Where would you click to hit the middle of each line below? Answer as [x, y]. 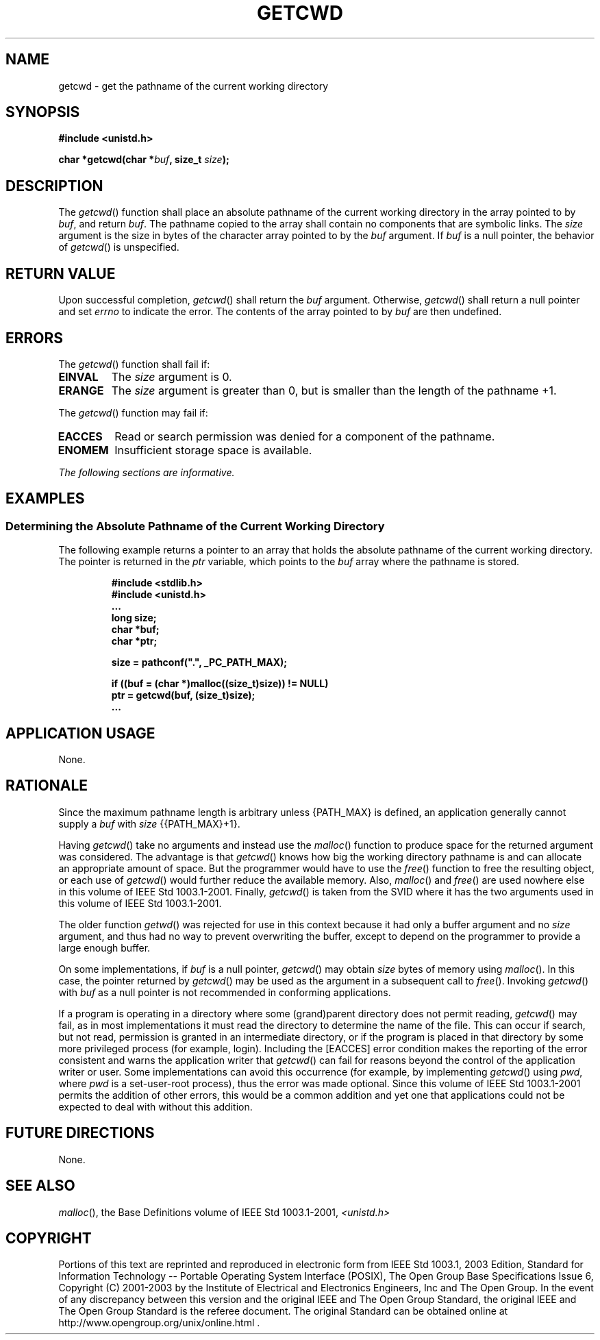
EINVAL [78, 376]
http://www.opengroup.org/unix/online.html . [159, 1323]
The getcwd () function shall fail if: [134, 364]
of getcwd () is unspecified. [119, 247]
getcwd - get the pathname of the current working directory [193, 86]
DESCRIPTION [54, 186]
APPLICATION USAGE [80, 733]
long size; [134, 618]
